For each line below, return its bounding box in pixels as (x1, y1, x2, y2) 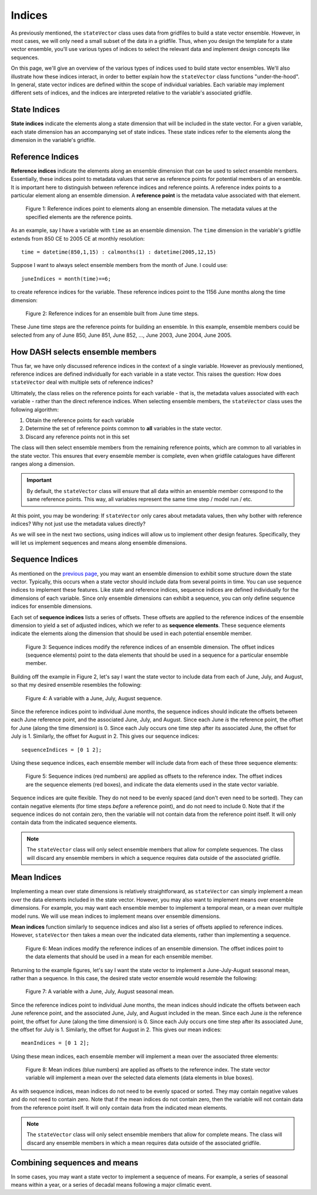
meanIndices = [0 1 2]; (21, 1039, 90, 1047)
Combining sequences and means (11, 1157, 139, 1167)
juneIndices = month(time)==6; (21, 275, 112, 282)
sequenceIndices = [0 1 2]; (21, 746, 102, 753)
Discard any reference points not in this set (25, 433, 130, 440)
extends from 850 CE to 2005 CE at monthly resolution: (11, 235, 145, 242)
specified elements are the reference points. (25, 213, 133, 220)
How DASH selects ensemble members (11, 347, 157, 357)
